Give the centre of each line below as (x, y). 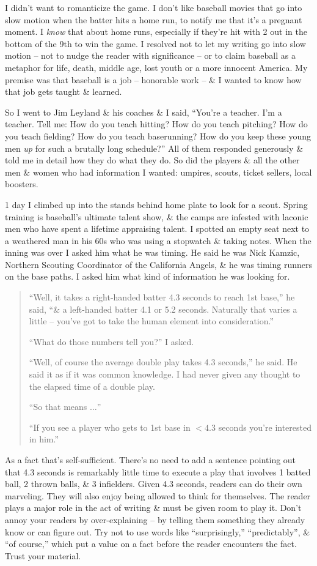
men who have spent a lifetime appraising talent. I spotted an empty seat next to (157, 229)
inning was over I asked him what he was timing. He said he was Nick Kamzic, (152, 252)
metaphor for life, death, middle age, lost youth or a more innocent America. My (156, 67)
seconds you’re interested (265, 427)
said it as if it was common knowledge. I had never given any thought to (165, 374)
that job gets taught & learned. (64, 91)
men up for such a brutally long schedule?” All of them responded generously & (154, 148)
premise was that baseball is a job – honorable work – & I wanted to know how (153, 79)
